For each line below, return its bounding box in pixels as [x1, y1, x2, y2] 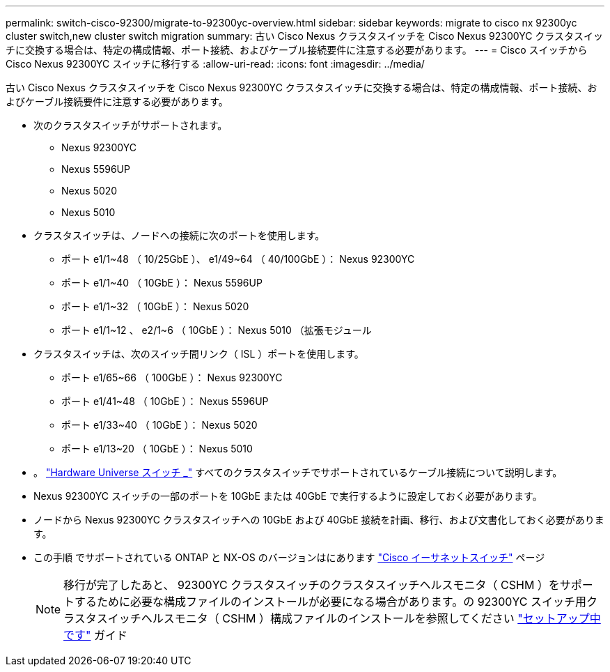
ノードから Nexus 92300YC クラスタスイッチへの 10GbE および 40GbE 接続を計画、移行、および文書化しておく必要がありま [33, 514, 604, 526]
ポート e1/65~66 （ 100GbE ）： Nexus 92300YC [61, 372, 283, 383]
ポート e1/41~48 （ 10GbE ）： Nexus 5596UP [61, 395, 269, 407]
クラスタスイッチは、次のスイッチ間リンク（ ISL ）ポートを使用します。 [33, 348, 364, 360]
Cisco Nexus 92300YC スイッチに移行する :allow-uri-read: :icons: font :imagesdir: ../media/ [6, 58, 425, 70]
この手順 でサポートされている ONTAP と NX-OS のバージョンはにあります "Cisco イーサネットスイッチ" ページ [33, 551, 545, 563]
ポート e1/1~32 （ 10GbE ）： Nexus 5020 [61, 300, 249, 312]
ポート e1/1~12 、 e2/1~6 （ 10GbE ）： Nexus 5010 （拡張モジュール [61, 324, 372, 336]
